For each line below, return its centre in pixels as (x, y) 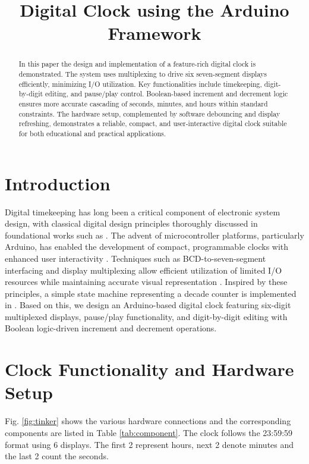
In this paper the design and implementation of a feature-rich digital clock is (137, 64)
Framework (154, 33)
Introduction (58, 183)
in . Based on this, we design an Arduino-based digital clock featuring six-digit (148, 305)
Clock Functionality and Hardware (149, 369)
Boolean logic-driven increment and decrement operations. (111, 328)
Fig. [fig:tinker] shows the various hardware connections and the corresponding (148, 421)
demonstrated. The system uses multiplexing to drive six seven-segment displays (143, 74)
